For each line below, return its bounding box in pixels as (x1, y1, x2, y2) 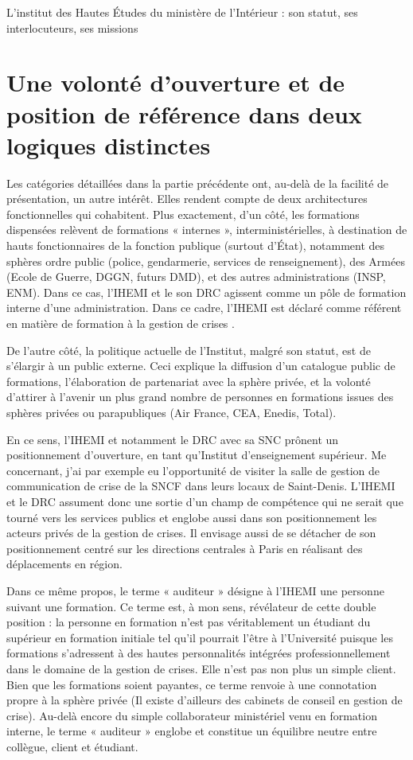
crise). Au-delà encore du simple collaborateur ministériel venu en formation (6, 707, 377, 723)
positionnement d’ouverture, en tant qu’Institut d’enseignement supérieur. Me (6, 446, 387, 463)
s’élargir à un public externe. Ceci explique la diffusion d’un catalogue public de (6, 357, 395, 374)
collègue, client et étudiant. (6, 738, 138, 754)
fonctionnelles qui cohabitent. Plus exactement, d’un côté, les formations (6, 205, 360, 222)
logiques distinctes (6, 128, 211, 161)
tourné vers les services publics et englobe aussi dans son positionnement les (6, 509, 377, 525)
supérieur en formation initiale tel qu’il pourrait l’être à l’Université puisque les (6, 629, 393, 645)
